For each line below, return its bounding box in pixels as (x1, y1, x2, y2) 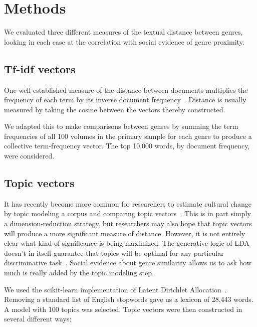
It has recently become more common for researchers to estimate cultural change (4, 198, 251, 209)
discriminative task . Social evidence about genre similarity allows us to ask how (4, 257, 252, 268)
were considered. (4, 150, 55, 161)
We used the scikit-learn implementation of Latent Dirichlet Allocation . (4, 284, 227, 294)
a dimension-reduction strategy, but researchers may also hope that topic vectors (4, 218, 252, 229)
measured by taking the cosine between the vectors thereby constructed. (4, 104, 225, 114)
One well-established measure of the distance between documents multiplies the (4, 84, 248, 95)
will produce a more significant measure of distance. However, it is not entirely (4, 228, 245, 238)
